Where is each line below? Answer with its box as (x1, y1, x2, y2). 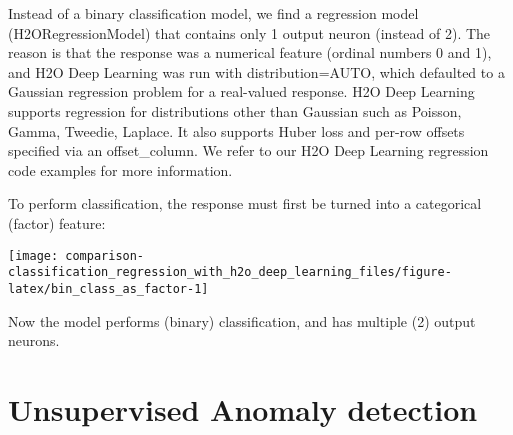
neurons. (8, 330, 60, 351)
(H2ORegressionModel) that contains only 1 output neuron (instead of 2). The (8, 22, 491, 43)
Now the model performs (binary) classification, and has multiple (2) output (8, 310, 476, 331)
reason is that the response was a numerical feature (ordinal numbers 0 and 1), (8, 42, 492, 63)
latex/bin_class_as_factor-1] (8, 281, 209, 296)
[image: (8, 248, 59, 263)
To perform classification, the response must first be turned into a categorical (8, 193, 482, 214)
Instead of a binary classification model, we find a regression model (8, 3, 419, 23)
